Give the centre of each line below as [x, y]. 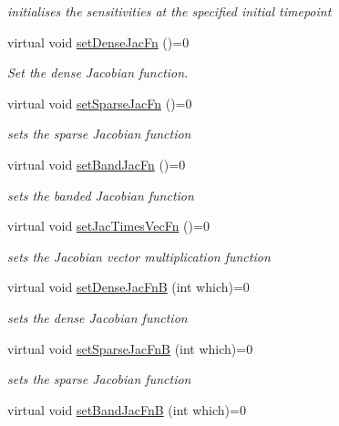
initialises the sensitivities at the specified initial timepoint [169, 11]
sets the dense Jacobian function [98, 317]
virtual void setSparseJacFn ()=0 [100, 103]
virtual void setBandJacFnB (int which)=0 [127, 409]
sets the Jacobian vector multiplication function [139, 256]
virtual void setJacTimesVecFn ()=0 [108, 226]
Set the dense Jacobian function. [98, 73]
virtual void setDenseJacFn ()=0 [98, 42]
